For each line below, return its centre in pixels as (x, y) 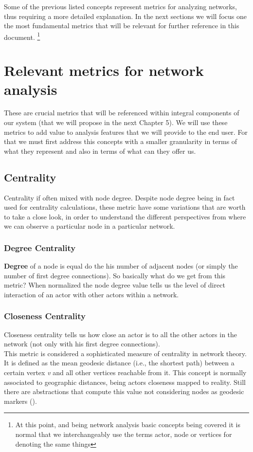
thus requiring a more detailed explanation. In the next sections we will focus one (125, 16)
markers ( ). (20, 401)
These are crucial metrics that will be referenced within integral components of (122, 113)
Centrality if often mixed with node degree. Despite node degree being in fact (119, 197)
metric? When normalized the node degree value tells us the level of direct (115, 285)
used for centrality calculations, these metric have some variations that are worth (125, 207)
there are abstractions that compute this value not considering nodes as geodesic (124, 391)
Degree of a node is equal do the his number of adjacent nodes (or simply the (121, 266)
